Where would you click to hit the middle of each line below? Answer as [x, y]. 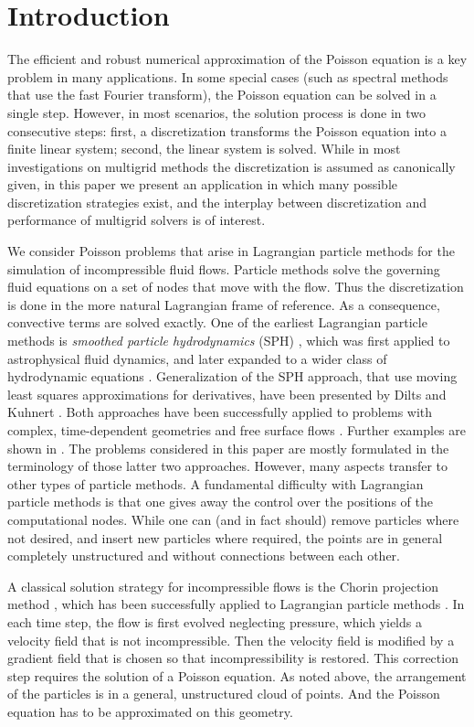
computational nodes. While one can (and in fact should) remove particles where [233, 519]
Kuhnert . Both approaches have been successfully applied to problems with [220, 412]
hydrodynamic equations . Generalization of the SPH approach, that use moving [232, 376]
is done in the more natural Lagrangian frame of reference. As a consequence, [224, 304]
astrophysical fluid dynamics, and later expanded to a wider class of [197, 358]
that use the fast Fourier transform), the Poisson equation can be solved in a [222, 95]
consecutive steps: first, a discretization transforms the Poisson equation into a [227, 130]
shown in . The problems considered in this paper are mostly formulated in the [228, 448]
